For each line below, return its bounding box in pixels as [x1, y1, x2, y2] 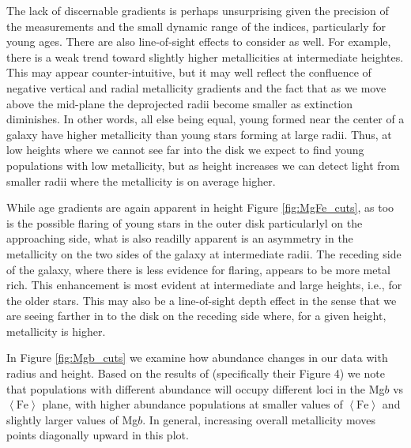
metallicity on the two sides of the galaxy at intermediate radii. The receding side [6, 245, 402, 262]
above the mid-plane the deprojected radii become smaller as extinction [6, 95, 353, 111]
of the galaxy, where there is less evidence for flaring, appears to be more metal [6, 261, 390, 277]
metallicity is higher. [6, 322, 106, 339]
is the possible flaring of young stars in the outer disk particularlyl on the [6, 214, 363, 231]
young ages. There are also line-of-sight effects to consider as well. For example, [6, 33, 391, 50]
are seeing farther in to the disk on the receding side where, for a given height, [6, 307, 386, 324]
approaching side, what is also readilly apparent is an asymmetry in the [6, 230, 353, 247]
